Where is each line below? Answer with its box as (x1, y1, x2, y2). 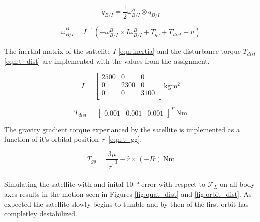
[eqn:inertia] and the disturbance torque (118, 46, 241, 56)
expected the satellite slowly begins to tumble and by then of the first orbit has (4, 198, 249, 209)
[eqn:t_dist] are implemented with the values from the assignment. (4, 55, 210, 66)
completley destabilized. (4, 208, 77, 219)
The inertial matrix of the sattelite (4, 46, 111, 56)
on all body (220, 179, 255, 189)
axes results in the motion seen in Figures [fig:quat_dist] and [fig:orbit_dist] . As (4, 189, 252, 199)
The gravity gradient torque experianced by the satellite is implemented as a (4, 124, 240, 134)
